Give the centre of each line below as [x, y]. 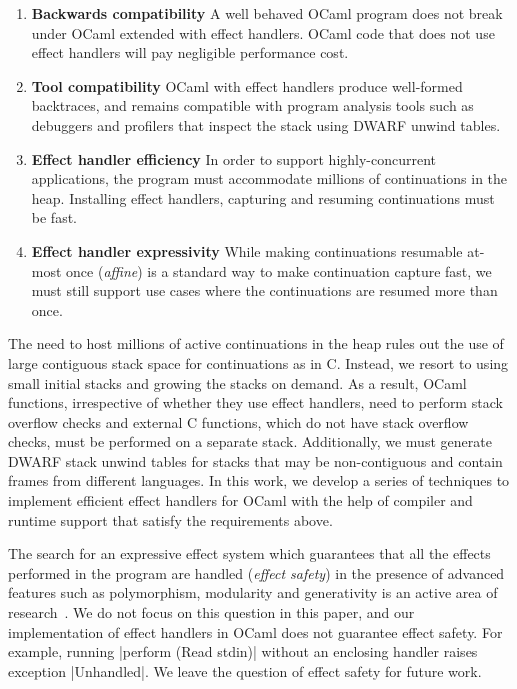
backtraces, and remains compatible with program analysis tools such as [252, 105]
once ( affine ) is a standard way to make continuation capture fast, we [279, 270]
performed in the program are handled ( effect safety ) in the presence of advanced [256, 572]
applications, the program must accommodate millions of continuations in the [269, 178]
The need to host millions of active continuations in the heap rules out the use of [256, 343]
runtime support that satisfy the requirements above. [170, 519]
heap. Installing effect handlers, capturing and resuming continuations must [263, 197]
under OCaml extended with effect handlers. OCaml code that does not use [263, 32]
